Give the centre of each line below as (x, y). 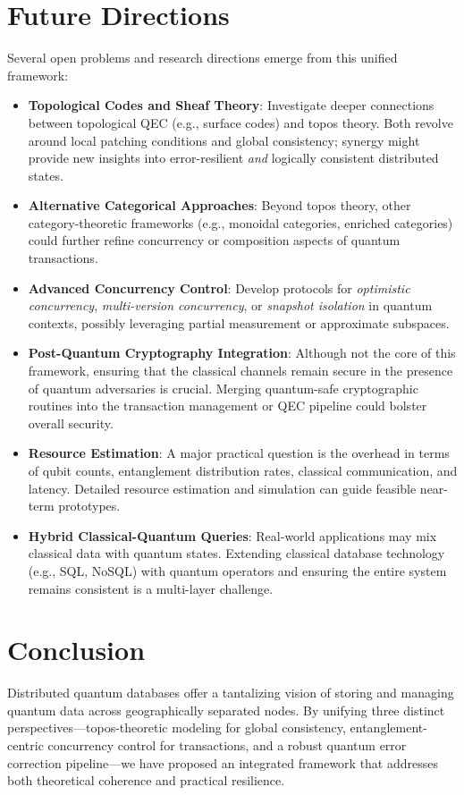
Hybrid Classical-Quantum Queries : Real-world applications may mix (232, 535)
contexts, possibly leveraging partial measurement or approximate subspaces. (239, 322)
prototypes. (89, 506)
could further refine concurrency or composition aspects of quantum (214, 240)
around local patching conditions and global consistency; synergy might (224, 140)
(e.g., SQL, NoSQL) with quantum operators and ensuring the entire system (237, 570)
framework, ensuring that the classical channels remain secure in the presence (240, 371)
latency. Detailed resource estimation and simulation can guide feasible (222, 488)
